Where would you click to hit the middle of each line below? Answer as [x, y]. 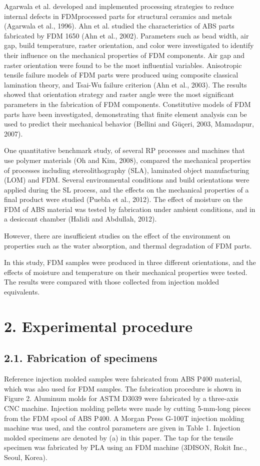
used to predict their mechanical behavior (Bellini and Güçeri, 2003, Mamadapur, [129, 124]
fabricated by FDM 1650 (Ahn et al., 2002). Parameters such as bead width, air [126, 35]
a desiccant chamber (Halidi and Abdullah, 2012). [80, 219]
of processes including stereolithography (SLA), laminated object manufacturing [127, 170]
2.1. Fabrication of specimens [81, 358]
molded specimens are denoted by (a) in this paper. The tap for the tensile [119, 437]
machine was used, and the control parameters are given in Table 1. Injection [122, 428]
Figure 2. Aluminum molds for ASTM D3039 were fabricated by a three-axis [121, 398]
